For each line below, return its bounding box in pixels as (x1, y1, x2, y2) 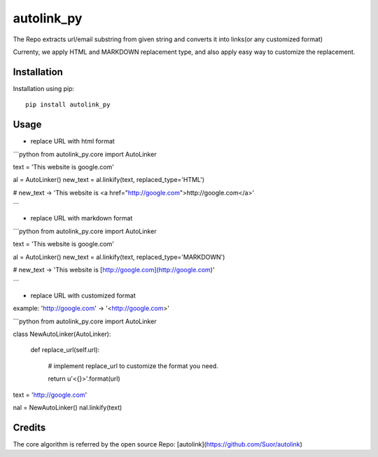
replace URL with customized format (30, 291, 136, 300)
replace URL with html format (30, 137, 115, 146)
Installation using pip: (13, 84, 75, 92)
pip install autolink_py (25, 101, 111, 108)
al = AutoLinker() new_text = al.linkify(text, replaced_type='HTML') (13, 176, 205, 184)
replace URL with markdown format (30, 214, 133, 223)
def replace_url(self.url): (30, 346, 100, 354)
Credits (13, 421, 46, 433)
